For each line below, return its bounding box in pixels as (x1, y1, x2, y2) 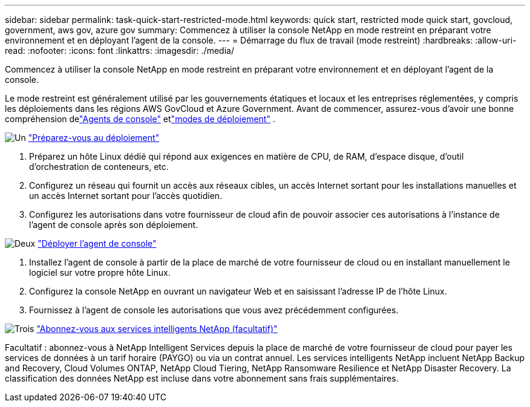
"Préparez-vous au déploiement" (28, 132, 160, 143)
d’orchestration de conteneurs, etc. (29, 161, 169, 172)
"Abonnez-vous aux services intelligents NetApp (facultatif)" (36, 324, 278, 334)
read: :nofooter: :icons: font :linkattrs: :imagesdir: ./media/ (5, 45, 234, 56)
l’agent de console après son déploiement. (29, 220, 198, 230)
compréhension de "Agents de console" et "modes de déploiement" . (5, 114, 275, 124)
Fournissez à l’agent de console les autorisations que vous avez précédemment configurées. (29, 305, 399, 315)
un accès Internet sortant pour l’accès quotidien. (29, 190, 223, 201)
